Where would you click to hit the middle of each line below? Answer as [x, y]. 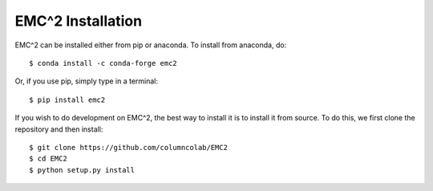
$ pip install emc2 [67, 100]
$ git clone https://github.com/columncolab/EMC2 [129, 147]
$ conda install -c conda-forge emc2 [103, 63]
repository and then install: [59, 129]
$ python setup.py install [82, 170]
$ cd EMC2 [48, 159]
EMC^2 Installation [79, 21]
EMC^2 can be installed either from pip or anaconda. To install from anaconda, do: [151, 45]
